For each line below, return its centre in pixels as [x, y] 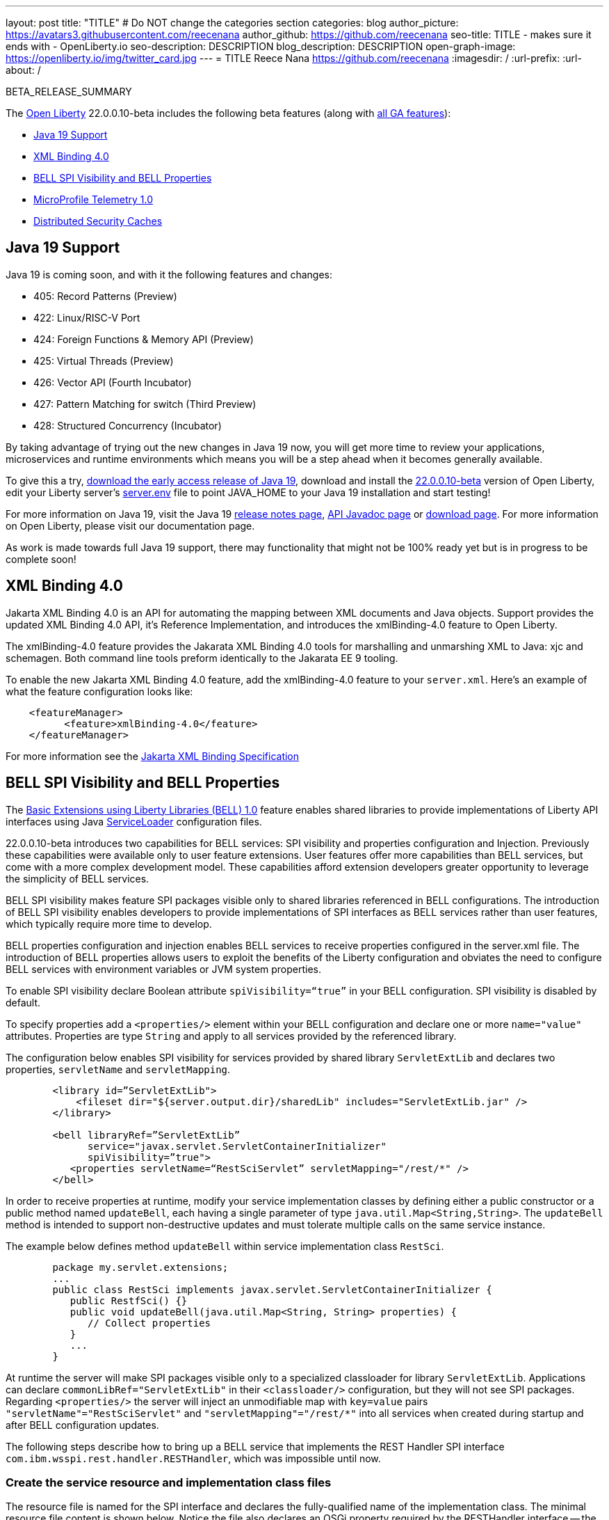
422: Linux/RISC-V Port [87, 317]
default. [23, 1002]
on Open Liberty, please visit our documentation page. [130, 525]
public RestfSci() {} [129, 1300]
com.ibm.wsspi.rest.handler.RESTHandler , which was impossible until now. [193, 1458]
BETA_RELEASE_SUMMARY [69, 92]
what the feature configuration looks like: [99, 691]
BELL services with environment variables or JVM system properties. [164, 969]
